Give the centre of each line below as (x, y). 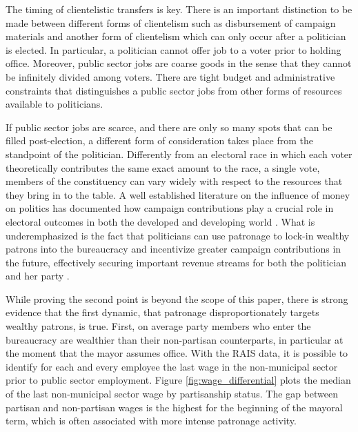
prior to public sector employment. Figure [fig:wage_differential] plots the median (178, 380)
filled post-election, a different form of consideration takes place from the (160, 140)
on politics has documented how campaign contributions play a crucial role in (170, 208)
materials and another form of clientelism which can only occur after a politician (176, 36)
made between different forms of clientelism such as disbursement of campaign (171, 22)
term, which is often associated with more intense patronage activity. (151, 421)
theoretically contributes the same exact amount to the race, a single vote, (163, 167)
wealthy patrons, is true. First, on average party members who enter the (158, 326)
